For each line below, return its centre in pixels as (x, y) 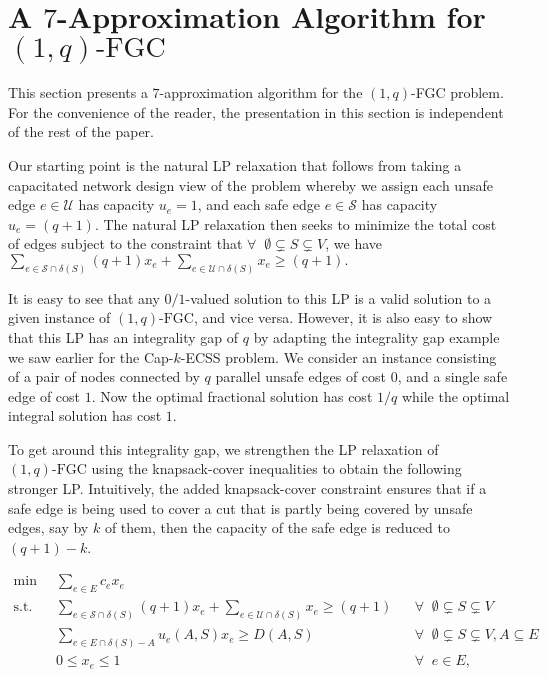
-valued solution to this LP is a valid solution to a (338, 297)
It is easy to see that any (84, 297)
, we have (353, 243)
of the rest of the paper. (81, 131)
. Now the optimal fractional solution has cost (232, 395)
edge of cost (44, 395)
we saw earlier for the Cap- (91, 356)
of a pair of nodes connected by (104, 376)
